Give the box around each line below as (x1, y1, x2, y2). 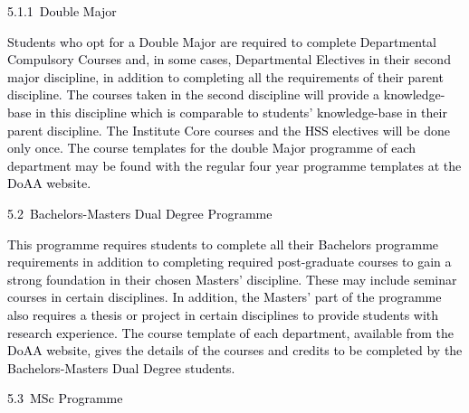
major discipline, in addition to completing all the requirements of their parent (7, 67, 444, 86)
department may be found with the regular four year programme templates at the (7, 155, 462, 174)
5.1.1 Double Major (7, 2, 117, 20)
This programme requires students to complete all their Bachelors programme (7, 234, 439, 253)
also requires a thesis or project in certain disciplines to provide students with (7, 305, 439, 324)
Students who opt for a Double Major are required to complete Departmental (7, 32, 436, 51)
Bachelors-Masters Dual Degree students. (7, 358, 235, 377)
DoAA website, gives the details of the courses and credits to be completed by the (7, 341, 463, 360)
